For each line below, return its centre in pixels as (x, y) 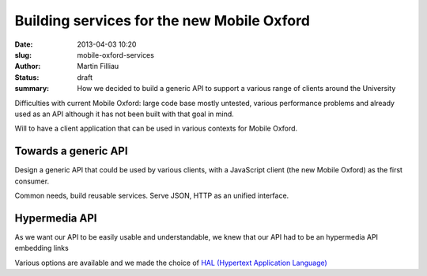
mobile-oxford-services (115, 55)
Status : (27, 77)
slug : (23, 55)
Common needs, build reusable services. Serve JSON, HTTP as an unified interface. (152, 195)
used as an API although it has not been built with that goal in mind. (125, 114)
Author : (28, 66)
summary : (32, 89)
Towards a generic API (71, 151)
